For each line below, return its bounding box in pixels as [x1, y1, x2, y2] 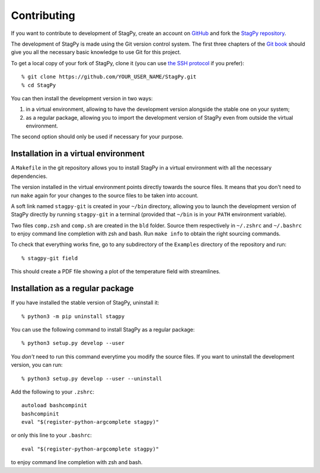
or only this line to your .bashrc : [11, 432, 92, 439]
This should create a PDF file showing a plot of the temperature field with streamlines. [11, 268, 220, 275]
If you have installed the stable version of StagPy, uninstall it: [11, 299, 159, 306]
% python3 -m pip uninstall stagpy [21, 313, 125, 319]
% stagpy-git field [21, 255, 78, 261]
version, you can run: [11, 362, 63, 369]
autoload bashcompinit [21, 402, 88, 409]
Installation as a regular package [11, 283, 135, 293]
